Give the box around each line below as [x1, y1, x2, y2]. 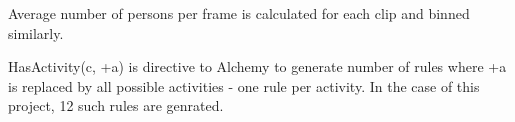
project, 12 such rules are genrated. [8, 95, 224, 116]
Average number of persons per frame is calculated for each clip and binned [8, 3, 470, 23]
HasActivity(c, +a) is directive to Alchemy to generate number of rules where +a [8, 56, 507, 77]
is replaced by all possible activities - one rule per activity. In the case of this [8, 75, 480, 96]
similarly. [8, 22, 64, 43]
